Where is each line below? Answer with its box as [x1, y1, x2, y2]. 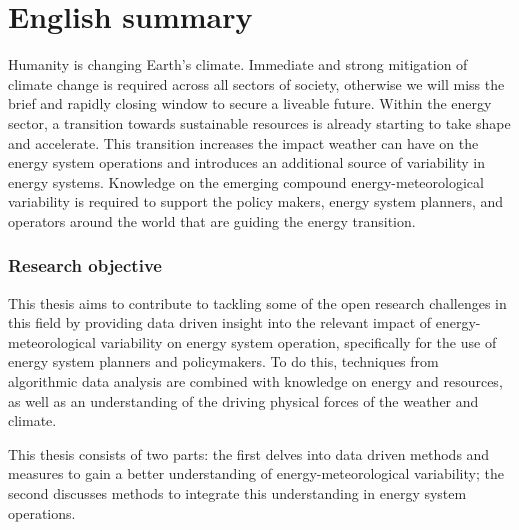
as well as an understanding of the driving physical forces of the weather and [8, 390, 479, 411]
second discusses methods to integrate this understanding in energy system [8, 483, 467, 504]
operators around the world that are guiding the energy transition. [8, 210, 416, 231]
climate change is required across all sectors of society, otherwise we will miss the [8, 73, 505, 94]
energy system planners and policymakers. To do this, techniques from [8, 351, 439, 372]
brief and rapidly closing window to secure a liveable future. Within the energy [8, 93, 492, 114]
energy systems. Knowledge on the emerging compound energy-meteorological [8, 171, 484, 192]
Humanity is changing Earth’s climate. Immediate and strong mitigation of [8, 54, 468, 75]
